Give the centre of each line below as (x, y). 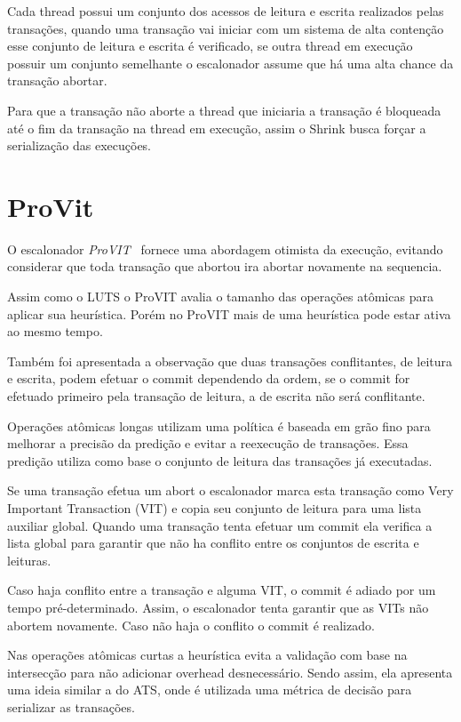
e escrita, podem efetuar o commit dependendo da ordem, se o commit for (209, 378)
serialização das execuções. (79, 145)
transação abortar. (57, 80)
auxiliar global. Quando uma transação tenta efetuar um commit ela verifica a (220, 525)
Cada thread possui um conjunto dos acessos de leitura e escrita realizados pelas (226, 11)
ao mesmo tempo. (55, 331)
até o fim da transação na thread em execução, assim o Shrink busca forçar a (217, 128)
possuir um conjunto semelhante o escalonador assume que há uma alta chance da (230, 63)
